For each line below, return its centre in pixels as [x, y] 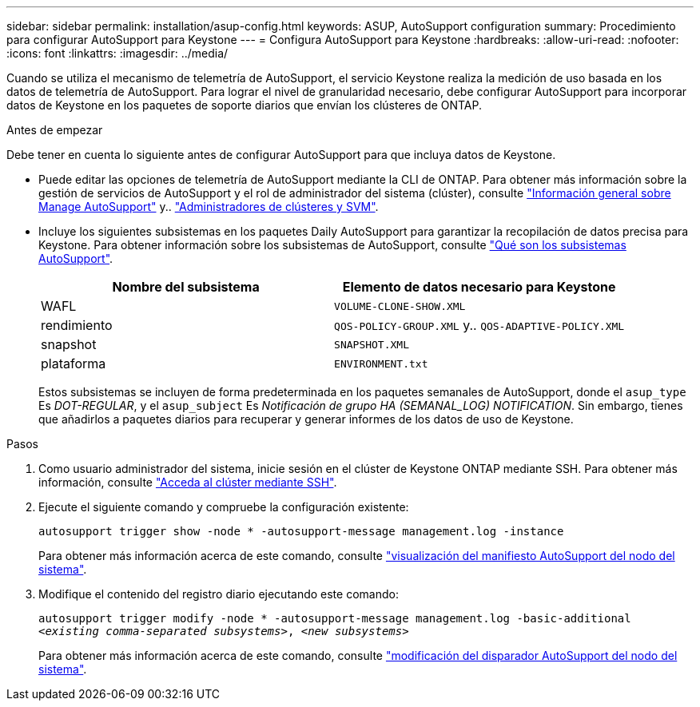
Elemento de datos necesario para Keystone [479, 287]
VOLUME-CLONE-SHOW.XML [400, 306]
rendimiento [77, 325]
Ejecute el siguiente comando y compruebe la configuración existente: [224, 507]
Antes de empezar [55, 130]
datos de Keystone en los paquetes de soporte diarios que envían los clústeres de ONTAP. [245, 105]
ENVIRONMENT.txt [381, 363]
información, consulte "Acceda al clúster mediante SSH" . [188, 482]
